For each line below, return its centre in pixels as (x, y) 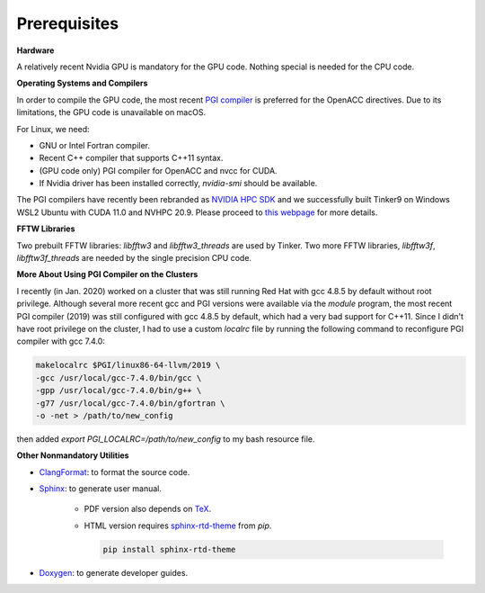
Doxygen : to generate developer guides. (114, 572)
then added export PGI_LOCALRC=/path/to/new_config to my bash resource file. (166, 439)
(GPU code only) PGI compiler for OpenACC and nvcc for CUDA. (158, 170)
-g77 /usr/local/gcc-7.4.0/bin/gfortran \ (130, 403)
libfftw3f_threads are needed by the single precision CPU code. (134, 258)
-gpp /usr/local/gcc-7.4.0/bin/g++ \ (119, 391)
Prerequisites (68, 23)
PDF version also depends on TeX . (148, 509)
